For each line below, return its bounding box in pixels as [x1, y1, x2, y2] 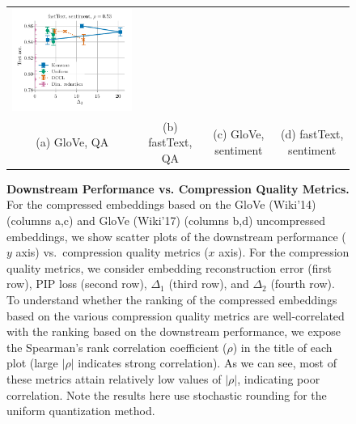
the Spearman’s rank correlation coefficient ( [6, 338, 227, 355]
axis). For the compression [218, 244, 350, 261]
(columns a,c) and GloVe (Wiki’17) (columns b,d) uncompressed [6, 212, 326, 228]
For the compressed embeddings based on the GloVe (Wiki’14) [6, 196, 316, 213]
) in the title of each [232, 338, 333, 355]
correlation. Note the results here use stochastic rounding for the [6, 386, 327, 403]
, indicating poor [237, 370, 320, 387]
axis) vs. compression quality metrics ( [15, 244, 209, 261]
